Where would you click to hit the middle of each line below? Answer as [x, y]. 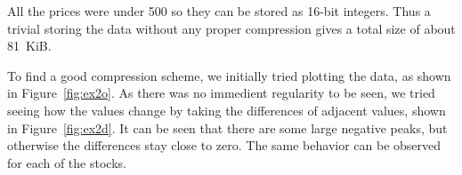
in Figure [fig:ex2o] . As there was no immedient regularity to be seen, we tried [221, 93]
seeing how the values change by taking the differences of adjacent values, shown [227, 110]
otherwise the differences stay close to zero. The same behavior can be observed [224, 145]
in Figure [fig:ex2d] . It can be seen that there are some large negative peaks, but [227, 127]
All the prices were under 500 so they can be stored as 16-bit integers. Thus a [219, 11]
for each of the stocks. [67, 162]
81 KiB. [29, 46]
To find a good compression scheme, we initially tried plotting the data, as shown [229, 75]
